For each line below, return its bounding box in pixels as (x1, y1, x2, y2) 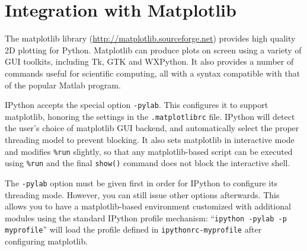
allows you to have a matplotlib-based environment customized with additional (5, 200, 291, 212)
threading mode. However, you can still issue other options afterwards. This (5, 188, 280, 201)
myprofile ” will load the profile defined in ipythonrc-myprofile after (5, 223, 262, 236)
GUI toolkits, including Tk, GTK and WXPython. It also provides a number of (5, 55, 294, 68)
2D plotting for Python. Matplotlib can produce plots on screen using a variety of (5, 43, 302, 56)
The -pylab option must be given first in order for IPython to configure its (5, 176, 278, 189)
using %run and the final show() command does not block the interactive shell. (5, 157, 290, 169)
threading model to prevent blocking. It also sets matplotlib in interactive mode (5, 134, 295, 145)
